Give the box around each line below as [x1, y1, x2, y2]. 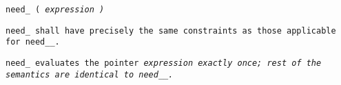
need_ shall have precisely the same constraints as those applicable [6, 25, 336, 36]
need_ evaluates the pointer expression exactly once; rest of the [6, 58, 322, 68]
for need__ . [6, 37, 60, 47]
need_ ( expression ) [6, 5, 105, 14]
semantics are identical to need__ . [6, 69, 174, 80]
